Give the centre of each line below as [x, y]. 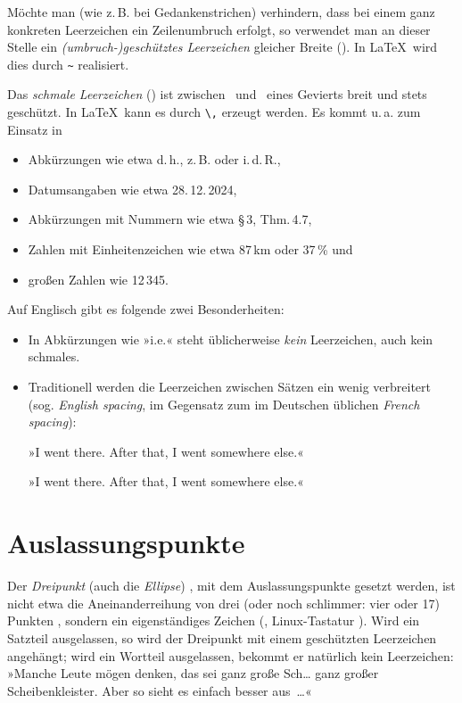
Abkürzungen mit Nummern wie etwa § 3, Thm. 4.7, [170, 219]
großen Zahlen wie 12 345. [98, 279]
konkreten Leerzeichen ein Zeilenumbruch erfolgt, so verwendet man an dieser [219, 29]
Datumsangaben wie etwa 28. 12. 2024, [132, 189]
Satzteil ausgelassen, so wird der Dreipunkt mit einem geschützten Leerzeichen [222, 637]
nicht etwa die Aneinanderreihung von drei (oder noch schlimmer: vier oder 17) [223, 603]
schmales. [54, 356]
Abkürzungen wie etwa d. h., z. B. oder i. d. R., [154, 159]
